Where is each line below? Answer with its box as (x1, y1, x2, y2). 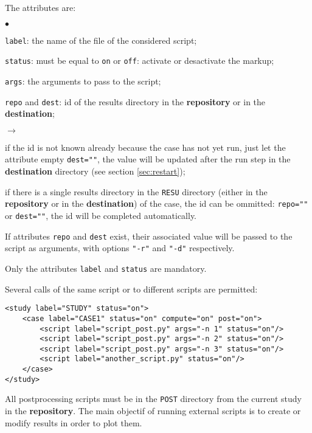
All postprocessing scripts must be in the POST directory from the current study (5, 392, 302, 405)
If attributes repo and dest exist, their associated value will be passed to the (5, 229, 293, 242)
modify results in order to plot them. (5, 416, 142, 429)
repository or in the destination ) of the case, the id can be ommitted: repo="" (5, 197, 308, 210)
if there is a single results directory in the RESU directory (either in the (5, 185, 268, 198)
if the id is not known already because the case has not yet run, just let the (5, 140, 286, 153)
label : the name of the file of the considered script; (5, 33, 197, 46)
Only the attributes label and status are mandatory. (5, 262, 207, 274)
